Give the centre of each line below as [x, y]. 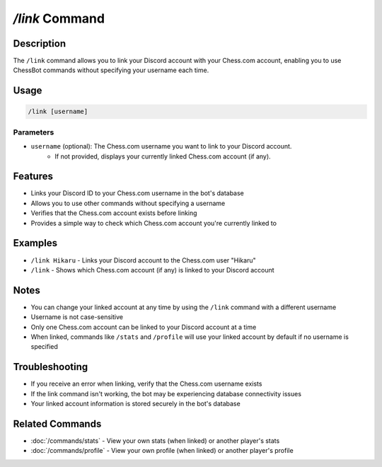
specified [44, 347]
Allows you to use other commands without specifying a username [128, 203]
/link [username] [58, 112]
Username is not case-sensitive [77, 317]
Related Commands [57, 423]
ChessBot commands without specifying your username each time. [111, 70]
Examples [35, 243]
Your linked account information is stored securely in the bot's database [135, 404]
